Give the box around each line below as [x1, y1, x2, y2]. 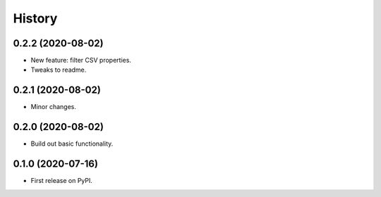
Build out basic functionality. [30, 139, 114, 148]
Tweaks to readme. [30, 65, 87, 74]
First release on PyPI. [30, 177, 93, 185]
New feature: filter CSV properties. [30, 56, 132, 65]
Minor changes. [30, 103, 77, 111]
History [13, 11, 58, 26]
